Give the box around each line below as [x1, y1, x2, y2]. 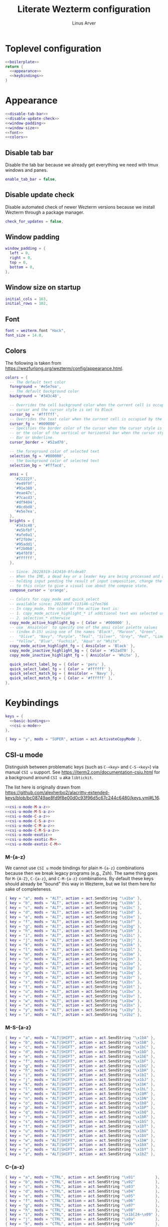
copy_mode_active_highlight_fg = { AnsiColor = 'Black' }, [9, 644, 135, 649]
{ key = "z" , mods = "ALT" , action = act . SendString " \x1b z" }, [5, 1012, 142, 1017]
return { [5, 64, 23, 69]
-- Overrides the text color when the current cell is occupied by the [9, 416, 162, 421]
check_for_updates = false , [5, 219, 64, 224]
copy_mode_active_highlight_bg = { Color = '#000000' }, [9, 620, 131, 625]
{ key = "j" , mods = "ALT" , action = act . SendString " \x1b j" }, [5, 938, 142, 943]
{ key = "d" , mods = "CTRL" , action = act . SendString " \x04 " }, [5, 1189, 160, 1194]
